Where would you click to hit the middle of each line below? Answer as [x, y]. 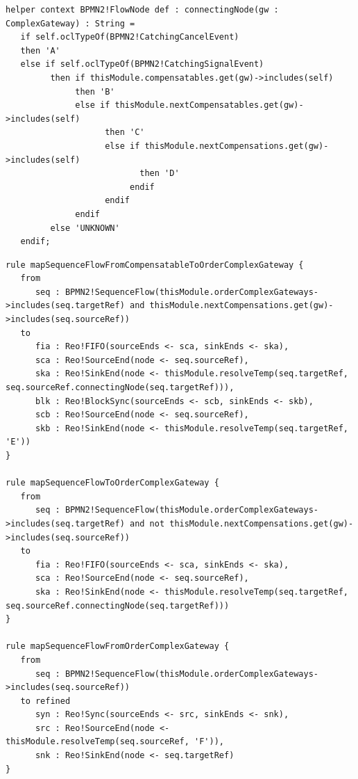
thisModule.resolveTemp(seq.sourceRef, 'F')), [115, 742]
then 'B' [95, 91]
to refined [45, 701]
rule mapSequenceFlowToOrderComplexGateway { [112, 483]
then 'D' [160, 174]
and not [147, 523]
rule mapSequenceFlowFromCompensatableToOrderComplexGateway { [155, 265]
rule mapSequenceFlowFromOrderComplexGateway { [118, 647]
